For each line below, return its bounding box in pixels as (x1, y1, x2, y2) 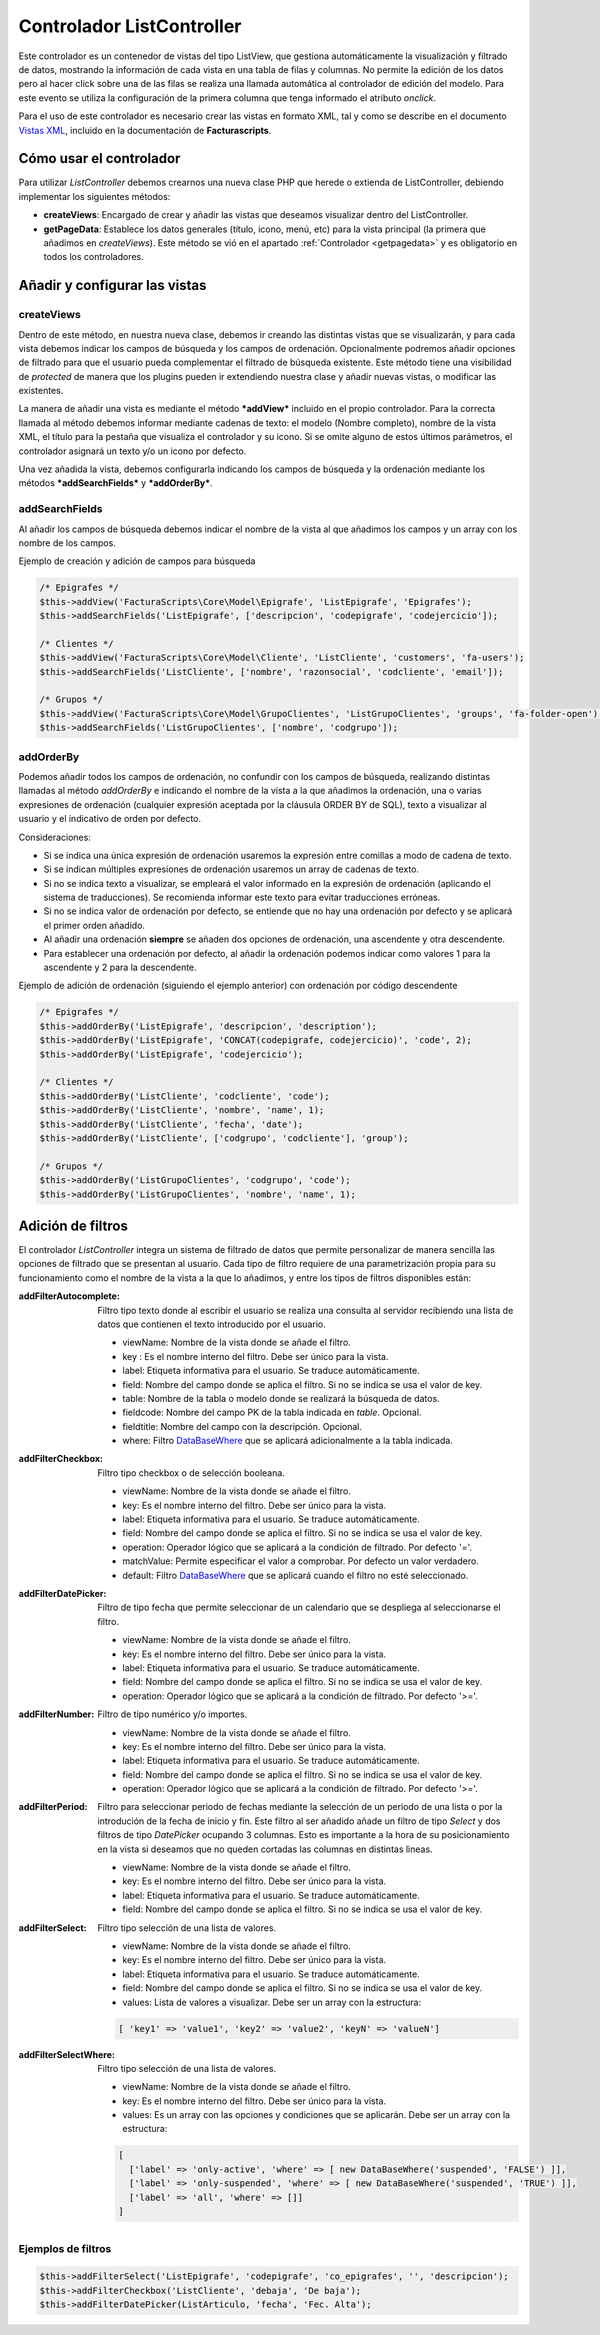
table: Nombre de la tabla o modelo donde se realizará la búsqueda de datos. (122, 1392, 440, 1404)
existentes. (18, 385, 64, 397)
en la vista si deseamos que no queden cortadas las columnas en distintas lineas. (97, 1843, 434, 1855)
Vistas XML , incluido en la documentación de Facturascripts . (18, 124, 272, 136)
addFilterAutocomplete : (18, 1290, 120, 1302)
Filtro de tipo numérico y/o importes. (97, 1708, 248, 1720)
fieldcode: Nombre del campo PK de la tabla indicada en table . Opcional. (122, 1406, 422, 1419)
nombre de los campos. (18, 536, 117, 549)
